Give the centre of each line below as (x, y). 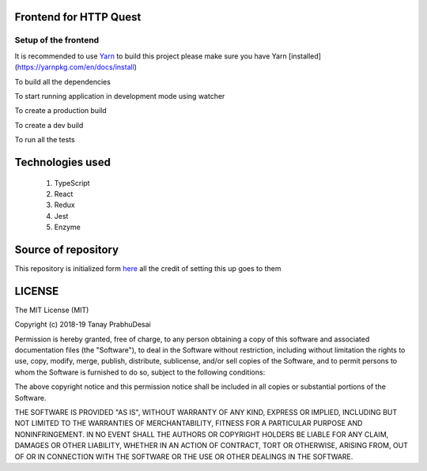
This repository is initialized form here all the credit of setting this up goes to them (148, 268)
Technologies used (62, 162)
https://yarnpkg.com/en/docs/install (76, 67)
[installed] (305, 56)
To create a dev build (49, 125)
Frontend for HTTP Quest (78, 17)
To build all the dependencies (62, 81)
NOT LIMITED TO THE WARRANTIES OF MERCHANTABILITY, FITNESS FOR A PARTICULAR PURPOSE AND (189, 424)
